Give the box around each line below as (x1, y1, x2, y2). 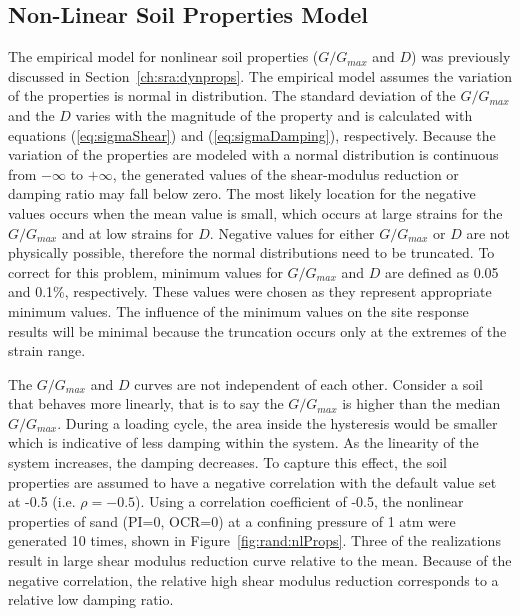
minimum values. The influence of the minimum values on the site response (8, 300, 469, 321)
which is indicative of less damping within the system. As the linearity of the (8, 432, 479, 453)
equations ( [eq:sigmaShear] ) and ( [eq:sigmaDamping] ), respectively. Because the (8, 124, 496, 145)
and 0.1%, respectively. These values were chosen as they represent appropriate (8, 281, 492, 302)
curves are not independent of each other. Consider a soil (134, 373, 483, 394)
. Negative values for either (209, 222, 375, 243)
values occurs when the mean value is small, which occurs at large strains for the (8, 202, 503, 223)
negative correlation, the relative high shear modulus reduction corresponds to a (8, 569, 499, 590)
